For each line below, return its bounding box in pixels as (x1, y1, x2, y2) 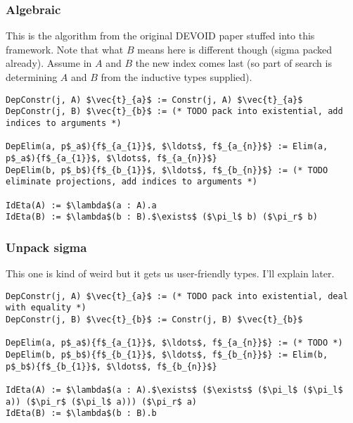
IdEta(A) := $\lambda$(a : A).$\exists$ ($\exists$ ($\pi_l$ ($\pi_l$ (6, 384, 343, 395)
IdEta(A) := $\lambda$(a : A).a (6, 200, 157, 210)
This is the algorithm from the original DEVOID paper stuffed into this (6, 28, 315, 43)
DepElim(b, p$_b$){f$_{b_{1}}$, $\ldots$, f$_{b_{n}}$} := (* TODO (6, 165, 328, 175)
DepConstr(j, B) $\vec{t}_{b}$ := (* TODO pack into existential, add (6, 106, 343, 117)
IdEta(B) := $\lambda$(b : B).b (6, 408, 157, 419)
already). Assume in (6, 56, 92, 70)
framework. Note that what (6, 42, 124, 56)
